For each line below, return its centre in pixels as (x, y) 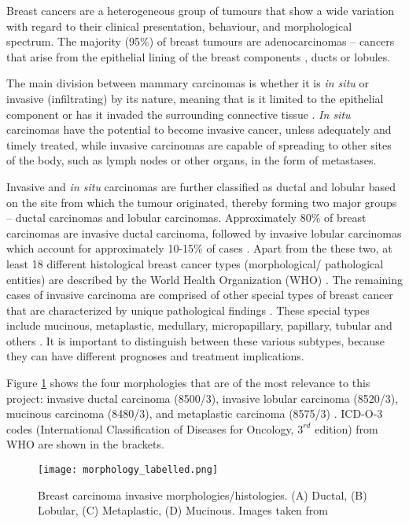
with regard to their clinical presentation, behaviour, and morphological (179, 26)
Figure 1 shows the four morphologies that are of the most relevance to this (188, 383)
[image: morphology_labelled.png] (128, 470)
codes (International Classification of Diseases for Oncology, (150, 428)
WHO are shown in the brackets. (85, 444)
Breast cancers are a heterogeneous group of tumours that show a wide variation (201, 10)
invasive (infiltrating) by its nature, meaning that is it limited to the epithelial (195, 98)
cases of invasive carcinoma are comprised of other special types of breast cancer (200, 295)
